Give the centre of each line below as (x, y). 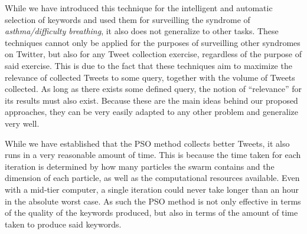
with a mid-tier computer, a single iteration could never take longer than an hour (152, 189)
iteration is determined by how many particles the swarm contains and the (140, 166)
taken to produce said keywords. (63, 224)
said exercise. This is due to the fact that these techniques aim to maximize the (148, 65)
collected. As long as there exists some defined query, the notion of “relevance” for (153, 89)
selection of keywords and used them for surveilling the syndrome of (128, 19)
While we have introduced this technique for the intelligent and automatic (139, 8)
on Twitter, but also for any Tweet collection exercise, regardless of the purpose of (153, 54)
